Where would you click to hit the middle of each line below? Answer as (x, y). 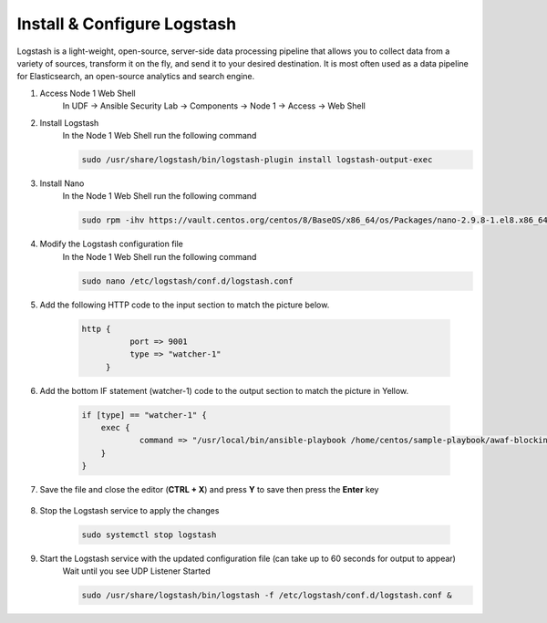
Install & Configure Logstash (127, 24)
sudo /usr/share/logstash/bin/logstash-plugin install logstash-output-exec (257, 159)
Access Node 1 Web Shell (88, 93)
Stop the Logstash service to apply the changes (129, 510)
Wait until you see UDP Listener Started (137, 571)
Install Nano (62, 183)
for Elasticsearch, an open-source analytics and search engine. (136, 77)
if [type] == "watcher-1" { (144, 415)
